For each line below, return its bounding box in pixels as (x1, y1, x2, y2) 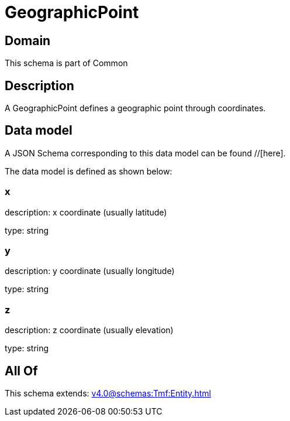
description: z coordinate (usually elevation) (5, 325, 174, 336)
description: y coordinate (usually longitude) (5, 266, 175, 276)
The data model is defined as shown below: (5, 166, 172, 176)
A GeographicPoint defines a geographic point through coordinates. (5, 103, 266, 114)
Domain (5, 33, 51, 48)
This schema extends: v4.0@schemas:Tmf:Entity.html (5, 388, 211, 398)
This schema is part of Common (5, 58, 128, 69)
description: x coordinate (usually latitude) (5, 207, 167, 217)
